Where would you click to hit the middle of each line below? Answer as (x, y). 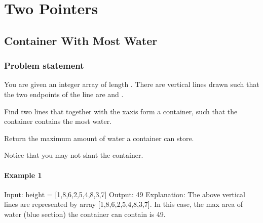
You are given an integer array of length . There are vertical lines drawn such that (132, 84)
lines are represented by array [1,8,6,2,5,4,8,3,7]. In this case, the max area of (124, 204)
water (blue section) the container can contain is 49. (85, 214)
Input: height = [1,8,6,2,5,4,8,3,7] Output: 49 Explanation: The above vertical (125, 194)
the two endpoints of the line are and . (64, 94)
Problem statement (44, 65)
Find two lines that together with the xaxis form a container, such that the (121, 111)
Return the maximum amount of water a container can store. (99, 138)
